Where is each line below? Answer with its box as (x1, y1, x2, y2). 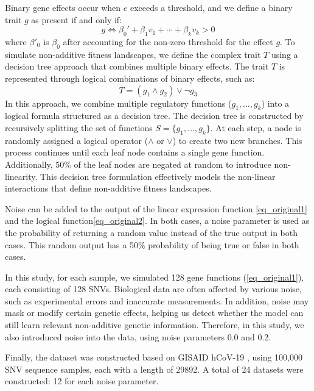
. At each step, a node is (210, 121, 301, 134)
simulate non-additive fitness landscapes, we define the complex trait (5, 48, 261, 60)
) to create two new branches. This (172, 134, 302, 146)
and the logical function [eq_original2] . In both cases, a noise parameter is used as (5, 214, 310, 227)
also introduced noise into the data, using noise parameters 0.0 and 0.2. (5, 330, 271, 343)
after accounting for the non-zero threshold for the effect (63, 35, 273, 48)
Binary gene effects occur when (5, 1, 121, 13)
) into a (261, 96, 290, 109)
